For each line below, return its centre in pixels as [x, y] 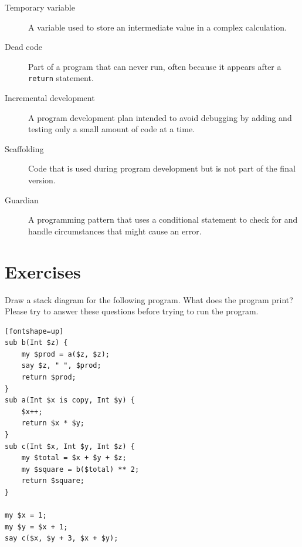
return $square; [53, 481]
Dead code [23, 47]
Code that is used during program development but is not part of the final [162, 168]
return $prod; [49, 377]
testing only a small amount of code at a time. [112, 129]
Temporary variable [40, 7]
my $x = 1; [26, 516]
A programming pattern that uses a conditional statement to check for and [163, 219]
